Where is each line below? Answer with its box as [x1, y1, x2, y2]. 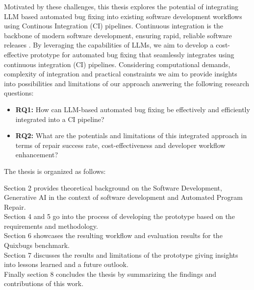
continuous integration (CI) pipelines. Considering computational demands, [4, 59, 230, 69]
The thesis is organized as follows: [4, 166, 106, 176]
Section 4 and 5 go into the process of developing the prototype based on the [4, 211, 235, 221]
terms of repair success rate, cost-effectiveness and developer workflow [15, 140, 226, 150]
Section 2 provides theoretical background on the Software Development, [4, 182, 222, 193]
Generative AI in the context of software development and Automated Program [4, 192, 243, 202]
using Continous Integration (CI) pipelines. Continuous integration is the [4, 21, 223, 31]
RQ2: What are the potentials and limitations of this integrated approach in [15, 130, 247, 141]
